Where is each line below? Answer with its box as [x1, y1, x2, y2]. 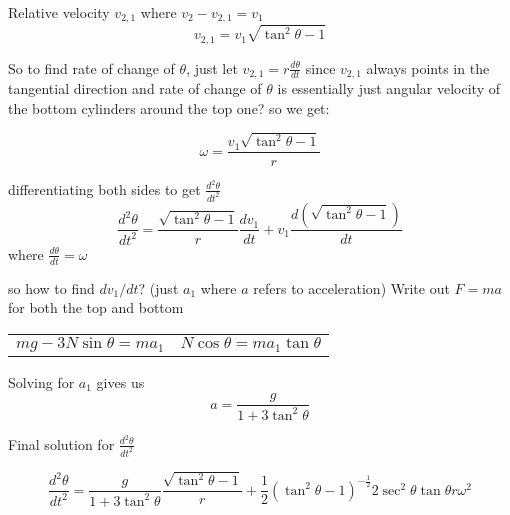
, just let [186, 57, 238, 78]
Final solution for [8, 433, 115, 454]
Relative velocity [8, 2, 110, 22]
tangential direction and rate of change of [8, 78, 262, 99]
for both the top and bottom [8, 297, 184, 318]
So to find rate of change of [8, 57, 175, 78]
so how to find [8, 277, 95, 298]
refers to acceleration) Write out [253, 277, 450, 298]
